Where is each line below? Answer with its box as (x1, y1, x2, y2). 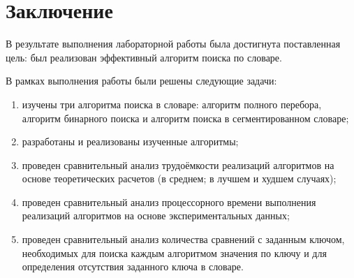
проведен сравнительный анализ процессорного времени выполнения (22, 194, 316, 209)
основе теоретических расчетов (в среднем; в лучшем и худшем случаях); (22, 171, 337, 186)
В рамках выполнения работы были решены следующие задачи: (6, 73, 277, 88)
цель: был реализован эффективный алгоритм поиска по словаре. (6, 50, 282, 64)
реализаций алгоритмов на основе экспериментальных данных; (22, 208, 290, 223)
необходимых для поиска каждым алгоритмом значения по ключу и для (22, 245, 327, 260)
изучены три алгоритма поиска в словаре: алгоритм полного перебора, (22, 96, 322, 111)
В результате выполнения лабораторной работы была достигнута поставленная (6, 36, 341, 51)
